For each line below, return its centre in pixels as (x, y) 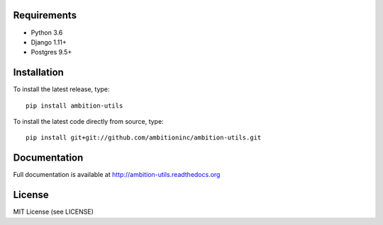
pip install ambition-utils (74, 105)
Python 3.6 (47, 33)
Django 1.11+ (49, 42)
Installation (38, 73)
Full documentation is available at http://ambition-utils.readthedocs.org (117, 175)
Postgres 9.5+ (51, 52)
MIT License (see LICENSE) (53, 212)
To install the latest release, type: (61, 89)
